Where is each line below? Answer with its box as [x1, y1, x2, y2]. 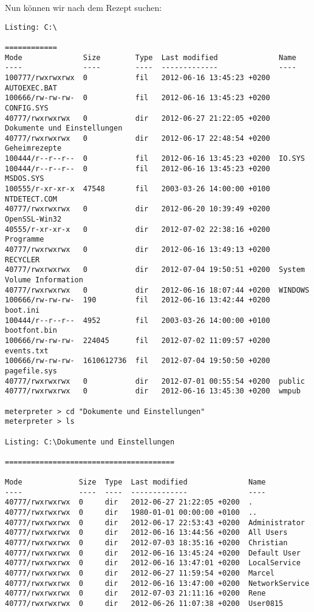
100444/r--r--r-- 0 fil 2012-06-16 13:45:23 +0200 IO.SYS [5, 154, 305, 163]
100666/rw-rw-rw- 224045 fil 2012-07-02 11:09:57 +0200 [5, 336, 270, 345]
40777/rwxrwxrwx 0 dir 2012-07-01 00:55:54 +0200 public [5, 376, 305, 386]
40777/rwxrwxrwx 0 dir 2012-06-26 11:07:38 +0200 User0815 [5, 599, 284, 608]
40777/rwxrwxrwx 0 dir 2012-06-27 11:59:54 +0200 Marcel [5, 569, 275, 578]
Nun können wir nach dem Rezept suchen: [5, 1, 162, 13]
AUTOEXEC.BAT [5, 83, 57, 92]
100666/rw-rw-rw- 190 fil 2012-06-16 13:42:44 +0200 [5, 296, 270, 305]
